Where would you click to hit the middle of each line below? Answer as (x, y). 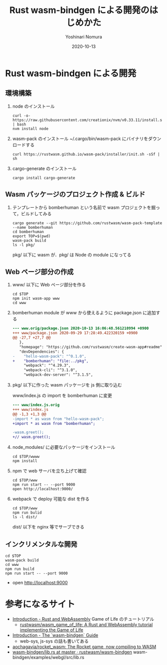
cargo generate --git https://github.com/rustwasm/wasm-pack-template (87, 223)
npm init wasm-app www (36, 299)
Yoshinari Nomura (84, 37)
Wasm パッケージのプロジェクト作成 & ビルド (75, 195)
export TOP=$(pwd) (31, 236)
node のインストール (33, 106)
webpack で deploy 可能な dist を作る (51, 499)
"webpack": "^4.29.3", (47, 366)
